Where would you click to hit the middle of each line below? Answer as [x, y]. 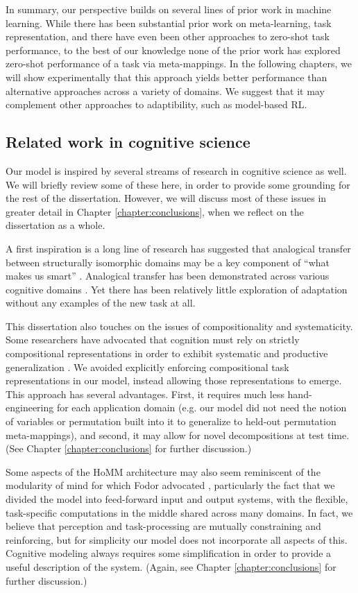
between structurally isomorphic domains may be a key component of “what [168, 262]
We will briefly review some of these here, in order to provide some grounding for [178, 184]
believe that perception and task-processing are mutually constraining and [163, 526]
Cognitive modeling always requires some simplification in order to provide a [169, 553]
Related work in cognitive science [128, 142]
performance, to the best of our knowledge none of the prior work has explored [173, 50]
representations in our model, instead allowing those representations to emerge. [174, 380]
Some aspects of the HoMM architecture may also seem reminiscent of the [163, 471]
